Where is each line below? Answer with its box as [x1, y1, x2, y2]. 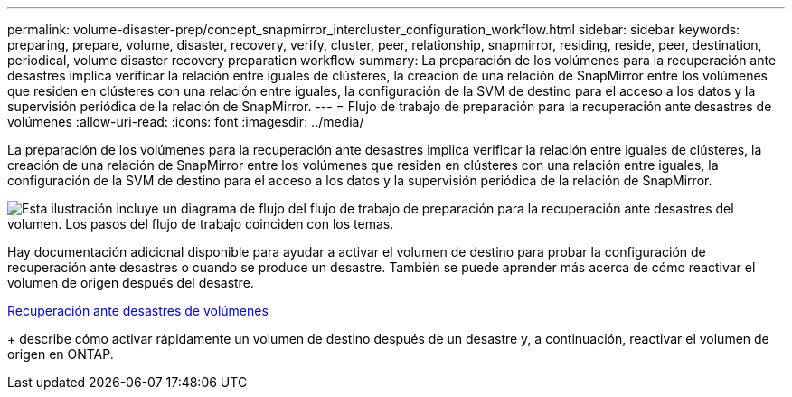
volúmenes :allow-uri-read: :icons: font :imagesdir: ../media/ [7, 114, 364, 129]
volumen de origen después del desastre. [7, 275, 254, 290]
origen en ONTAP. [7, 346, 114, 362]
